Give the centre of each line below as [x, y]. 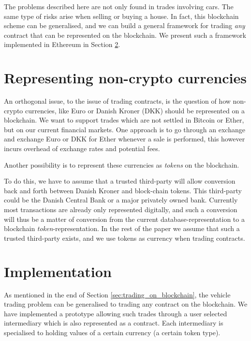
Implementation [58, 271]
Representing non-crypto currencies [125, 78]
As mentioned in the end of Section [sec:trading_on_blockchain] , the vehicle [117, 294]
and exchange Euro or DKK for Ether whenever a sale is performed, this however [125, 139]
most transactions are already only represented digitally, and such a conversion [121, 209]
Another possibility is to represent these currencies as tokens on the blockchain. [122, 164]
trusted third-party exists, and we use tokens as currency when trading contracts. [125, 238]
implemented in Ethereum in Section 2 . [62, 44]
